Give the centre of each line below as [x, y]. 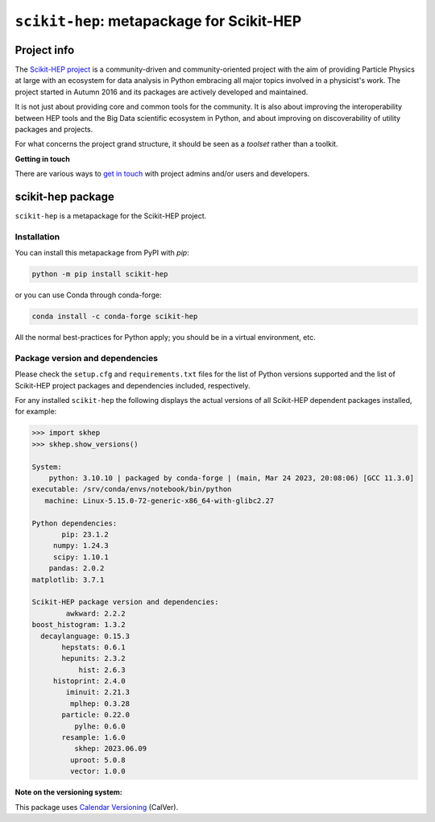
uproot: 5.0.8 [98, 760]
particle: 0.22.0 [96, 715]
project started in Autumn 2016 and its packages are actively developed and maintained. [162, 92]
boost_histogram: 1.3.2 [79, 625]
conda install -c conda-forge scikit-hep [115, 317]
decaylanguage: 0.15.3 [85, 636]
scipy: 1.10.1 [81, 557]
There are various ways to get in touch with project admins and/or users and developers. [162, 174]
